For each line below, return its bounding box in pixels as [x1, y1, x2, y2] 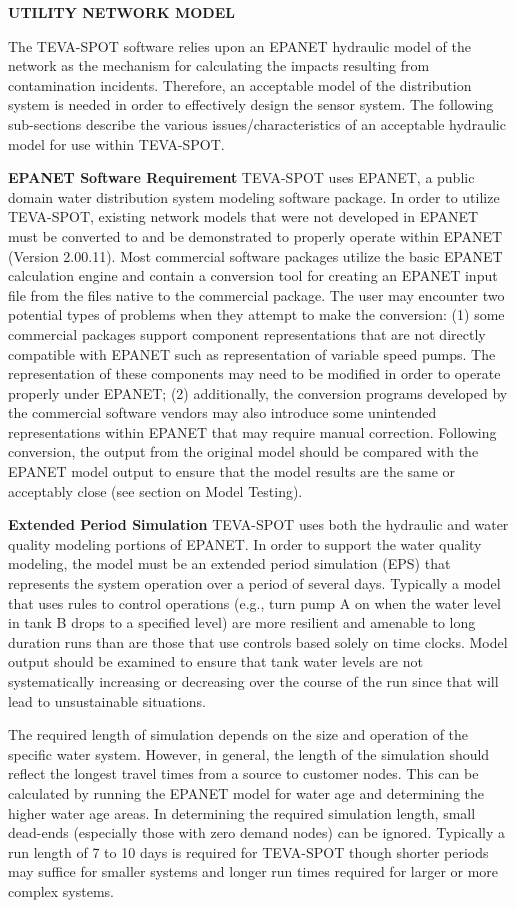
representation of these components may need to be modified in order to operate [8, 363, 501, 384]
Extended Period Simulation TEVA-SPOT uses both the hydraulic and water [8, 514, 509, 535]
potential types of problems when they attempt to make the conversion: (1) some [8, 304, 505, 325]
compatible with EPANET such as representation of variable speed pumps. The [8, 343, 496, 364]
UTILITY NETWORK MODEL [8, 2, 235, 22]
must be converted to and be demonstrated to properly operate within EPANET [8, 225, 503, 246]
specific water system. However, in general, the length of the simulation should [8, 743, 490, 764]
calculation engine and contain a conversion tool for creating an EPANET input [8, 265, 498, 286]
